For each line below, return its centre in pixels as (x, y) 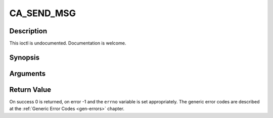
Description (28, 31)
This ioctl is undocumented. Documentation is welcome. (68, 43)
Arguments (28, 73)
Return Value (30, 90)
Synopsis (25, 57)
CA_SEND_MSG (42, 13)
